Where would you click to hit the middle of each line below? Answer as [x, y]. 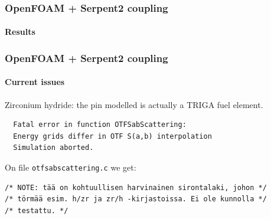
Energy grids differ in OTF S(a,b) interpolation [112, 136]
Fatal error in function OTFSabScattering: [100, 125]
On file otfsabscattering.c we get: [71, 167]
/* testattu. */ [37, 210]
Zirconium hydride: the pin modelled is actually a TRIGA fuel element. [134, 104]
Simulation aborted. [53, 148]
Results [20, 32]
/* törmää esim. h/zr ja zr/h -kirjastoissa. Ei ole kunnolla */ [136, 199]
